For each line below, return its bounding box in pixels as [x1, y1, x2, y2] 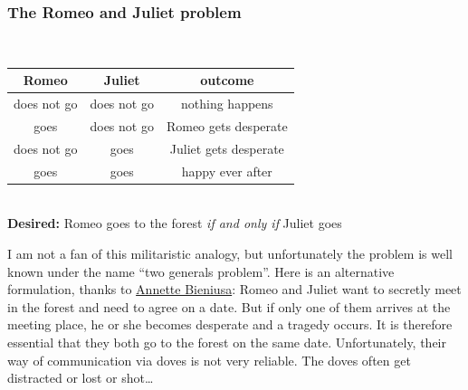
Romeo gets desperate [166, 117, 288, 135]
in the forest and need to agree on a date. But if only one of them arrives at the [7, 297, 451, 316]
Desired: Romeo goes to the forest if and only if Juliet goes [7, 214, 342, 233]
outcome [200, 71, 254, 90]
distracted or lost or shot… [7, 368, 154, 387]
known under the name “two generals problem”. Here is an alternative [7, 262, 395, 281]
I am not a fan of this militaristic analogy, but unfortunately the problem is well [7, 243, 453, 262]
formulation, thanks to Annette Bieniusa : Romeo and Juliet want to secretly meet [7, 280, 462, 299]
